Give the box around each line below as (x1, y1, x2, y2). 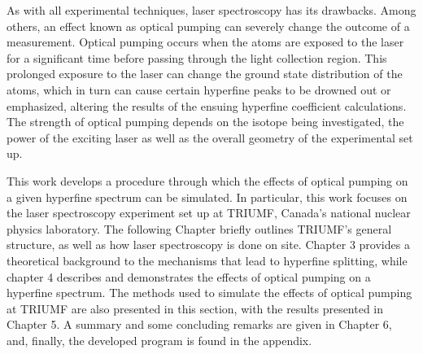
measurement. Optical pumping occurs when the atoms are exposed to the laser (7, 33, 404, 50)
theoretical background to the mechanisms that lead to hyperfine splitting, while (7, 251, 408, 269)
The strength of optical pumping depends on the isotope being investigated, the (7, 113, 404, 130)
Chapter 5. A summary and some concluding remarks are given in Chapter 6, (7, 316, 392, 333)
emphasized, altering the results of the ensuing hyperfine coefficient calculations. (7, 97, 407, 114)
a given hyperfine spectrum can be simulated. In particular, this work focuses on (7, 188, 408, 205)
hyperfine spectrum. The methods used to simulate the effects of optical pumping (7, 284, 412, 301)
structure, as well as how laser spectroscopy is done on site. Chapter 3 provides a (7, 236, 410, 253)
